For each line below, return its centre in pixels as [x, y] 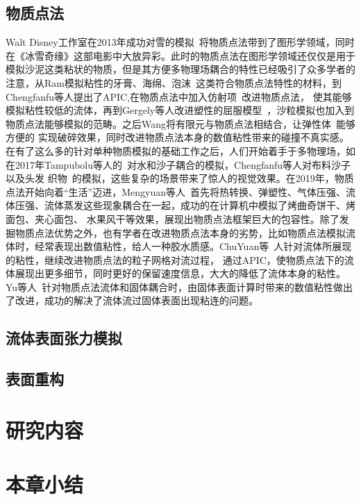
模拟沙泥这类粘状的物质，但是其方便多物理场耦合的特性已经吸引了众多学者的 [180, 69]
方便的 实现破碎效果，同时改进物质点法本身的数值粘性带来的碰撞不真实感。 [177, 137]
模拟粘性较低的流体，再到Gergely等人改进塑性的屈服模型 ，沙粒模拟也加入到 [180, 110]
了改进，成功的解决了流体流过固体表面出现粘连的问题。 [132, 300]
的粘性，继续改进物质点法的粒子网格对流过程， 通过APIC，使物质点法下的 [175, 259]
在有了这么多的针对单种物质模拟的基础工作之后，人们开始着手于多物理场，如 [180, 150]
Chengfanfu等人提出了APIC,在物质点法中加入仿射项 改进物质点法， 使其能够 [179, 96]
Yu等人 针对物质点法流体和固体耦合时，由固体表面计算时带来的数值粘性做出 [179, 286]
